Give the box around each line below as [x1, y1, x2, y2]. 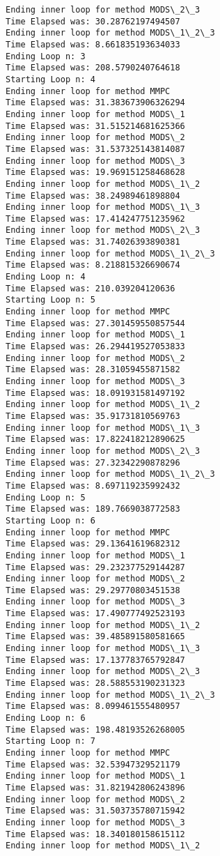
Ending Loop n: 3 [6, 51, 86, 61]
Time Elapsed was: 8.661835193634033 [6, 39, 180, 49]
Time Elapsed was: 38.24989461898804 [6, 190, 180, 201]
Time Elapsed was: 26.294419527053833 [6, 342, 185, 352]
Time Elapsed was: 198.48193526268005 [6, 724, 185, 735]
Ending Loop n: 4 [6, 272, 86, 282]
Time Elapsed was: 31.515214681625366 [6, 121, 185, 131]
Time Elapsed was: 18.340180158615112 [6, 829, 185, 839]
